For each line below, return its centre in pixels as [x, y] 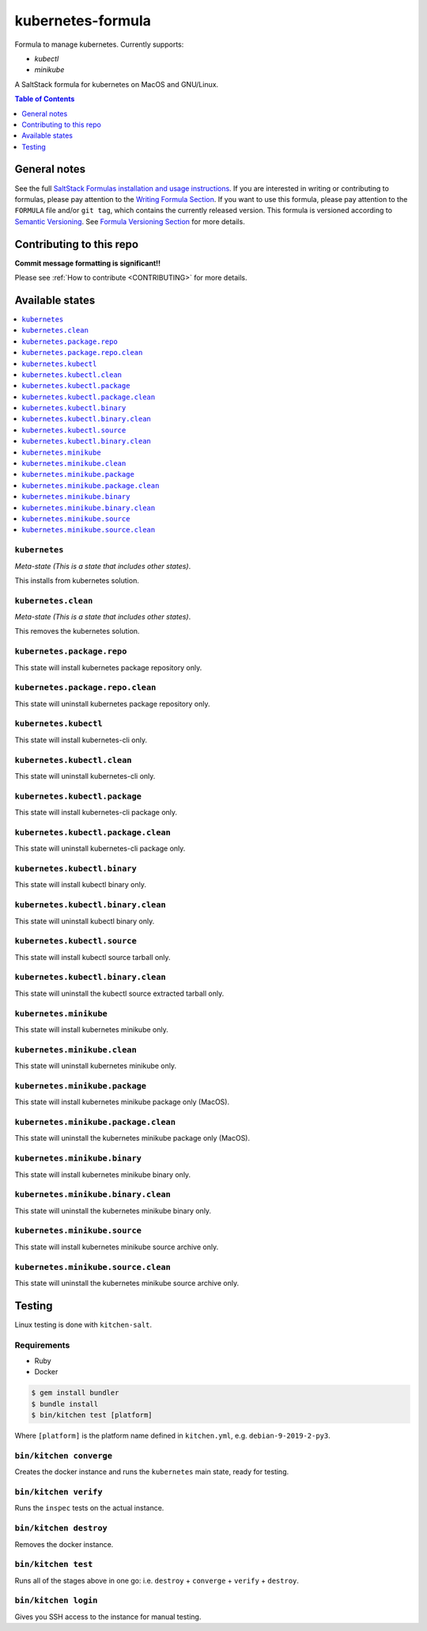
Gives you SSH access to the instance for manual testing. [108, 1617]
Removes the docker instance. [64, 1544]
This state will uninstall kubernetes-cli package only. [100, 848]
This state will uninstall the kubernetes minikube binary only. [113, 1210]
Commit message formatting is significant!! [88, 263]
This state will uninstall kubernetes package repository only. [112, 703]
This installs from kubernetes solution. [77, 580]
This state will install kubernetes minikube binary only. [103, 1174]
